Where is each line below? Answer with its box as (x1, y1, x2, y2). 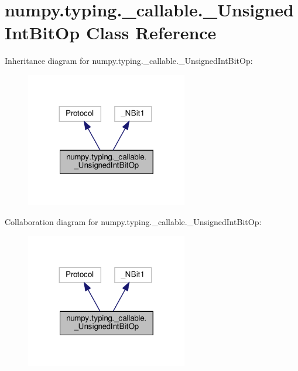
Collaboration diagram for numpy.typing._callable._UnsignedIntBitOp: (5, 216, 262, 228)
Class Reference (85, 21, 217, 45)
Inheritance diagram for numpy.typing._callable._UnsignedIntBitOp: (5, 55, 253, 67)
